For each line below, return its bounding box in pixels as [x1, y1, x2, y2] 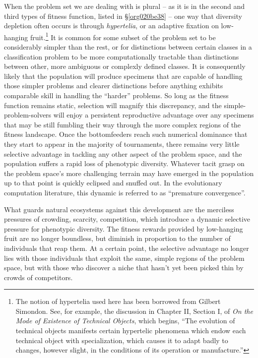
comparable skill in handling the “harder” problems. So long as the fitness [4, 90, 229, 100]
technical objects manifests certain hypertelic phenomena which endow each [15, 325, 246, 336]
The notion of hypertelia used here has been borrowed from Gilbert [15, 296, 221, 306]
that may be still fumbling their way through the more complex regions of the [4, 119, 241, 129]
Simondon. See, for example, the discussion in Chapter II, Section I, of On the [15, 305, 253, 316]
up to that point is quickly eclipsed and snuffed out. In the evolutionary [4, 178, 222, 188]
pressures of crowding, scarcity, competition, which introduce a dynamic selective [4, 214, 251, 224]
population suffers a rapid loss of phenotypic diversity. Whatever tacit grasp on [4, 158, 245, 169]
